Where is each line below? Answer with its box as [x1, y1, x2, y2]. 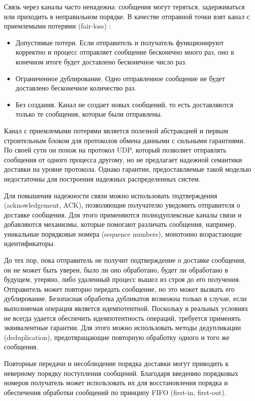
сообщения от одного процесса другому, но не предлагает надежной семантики [4, 154, 242, 164]
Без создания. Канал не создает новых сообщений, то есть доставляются [15, 99, 233, 109]
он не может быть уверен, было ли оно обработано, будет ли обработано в [4, 264, 228, 275]
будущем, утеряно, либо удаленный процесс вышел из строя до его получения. [4, 274, 241, 284]
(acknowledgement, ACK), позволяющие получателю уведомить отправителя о [4, 200, 240, 210]
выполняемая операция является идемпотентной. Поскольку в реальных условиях [4, 303, 249, 313]
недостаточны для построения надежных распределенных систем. [4, 173, 201, 184]
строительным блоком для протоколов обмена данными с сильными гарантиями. [4, 135, 245, 145]
